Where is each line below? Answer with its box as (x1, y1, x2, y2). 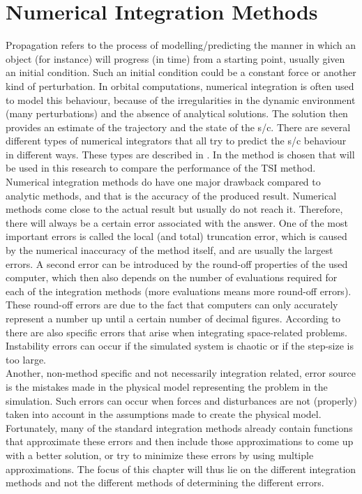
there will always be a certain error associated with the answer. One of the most (6, 215, 348, 230)
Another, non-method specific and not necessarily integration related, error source (6, 366, 356, 380)
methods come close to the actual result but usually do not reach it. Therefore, (6, 202, 343, 216)
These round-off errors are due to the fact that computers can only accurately (6, 297, 338, 312)
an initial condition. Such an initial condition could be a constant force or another (6, 65, 356, 80)
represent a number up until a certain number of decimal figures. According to (6, 311, 340, 325)
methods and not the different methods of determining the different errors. (6, 475, 324, 490)
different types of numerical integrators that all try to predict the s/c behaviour (6, 133, 347, 148)
